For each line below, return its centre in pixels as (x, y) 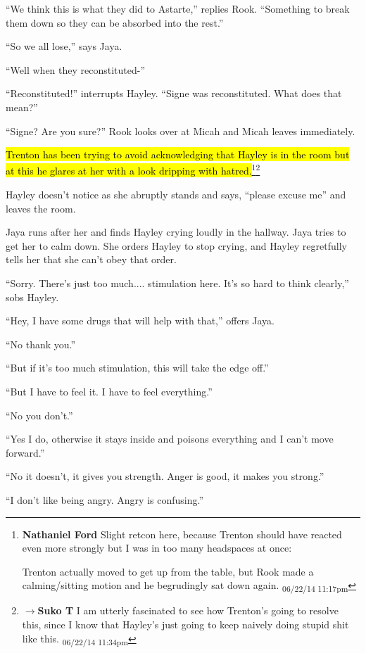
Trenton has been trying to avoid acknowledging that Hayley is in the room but (178, 154)
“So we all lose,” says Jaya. (64, 46)
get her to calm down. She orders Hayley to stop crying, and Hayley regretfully (176, 245)
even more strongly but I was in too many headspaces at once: (157, 548)
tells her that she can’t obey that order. (91, 259)
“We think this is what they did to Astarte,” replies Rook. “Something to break (178, 8)
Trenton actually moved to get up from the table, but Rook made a (168, 571)
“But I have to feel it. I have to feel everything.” (109, 391)
